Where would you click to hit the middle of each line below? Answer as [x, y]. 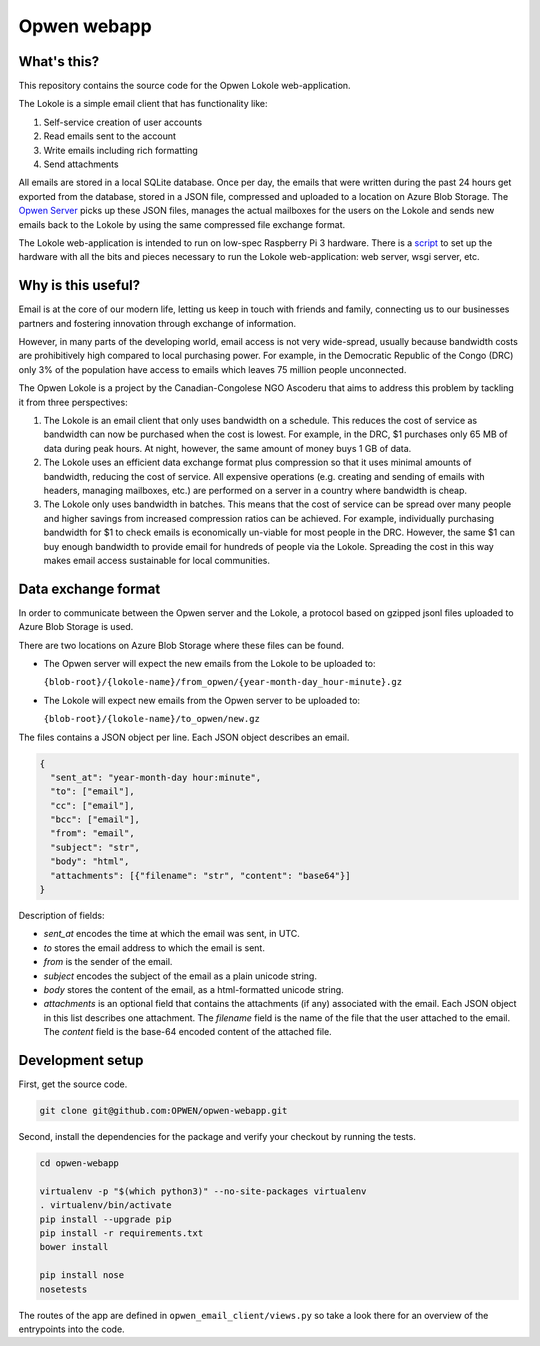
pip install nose [82, 1275]
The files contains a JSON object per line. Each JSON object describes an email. [184, 737]
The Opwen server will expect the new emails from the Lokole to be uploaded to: [209, 663]
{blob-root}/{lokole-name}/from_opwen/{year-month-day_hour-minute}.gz [223, 682]
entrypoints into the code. [71, 1329]
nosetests [63, 1289]
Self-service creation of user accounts [123, 122]
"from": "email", [92, 833]
